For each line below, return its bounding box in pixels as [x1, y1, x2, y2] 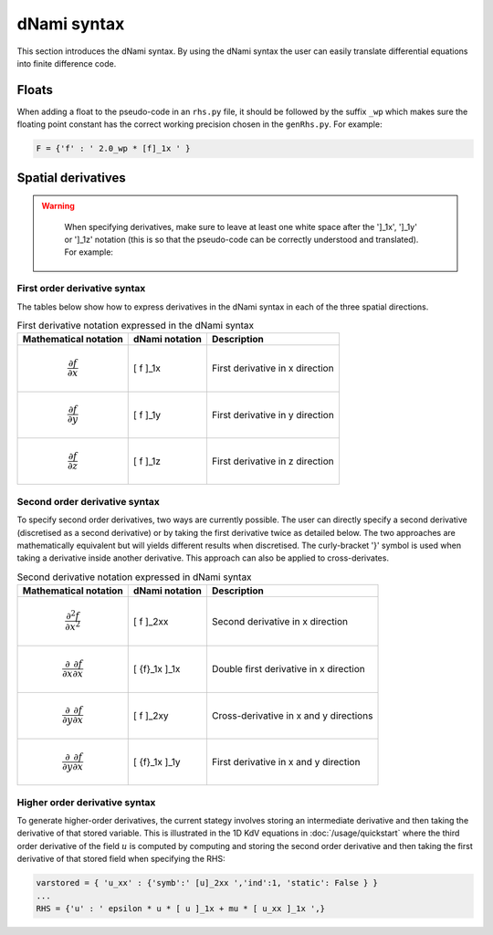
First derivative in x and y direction [211, 756, 361, 769]
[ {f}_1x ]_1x [132, 663, 181, 676]
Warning [41, 201, 75, 212]
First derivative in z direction [211, 455, 334, 467]
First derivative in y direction [211, 408, 335, 421]
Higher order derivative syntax [16, 795, 156, 808]
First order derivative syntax [16, 282, 146, 295]
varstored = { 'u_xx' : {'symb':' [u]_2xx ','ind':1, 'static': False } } [36, 877, 379, 888]
